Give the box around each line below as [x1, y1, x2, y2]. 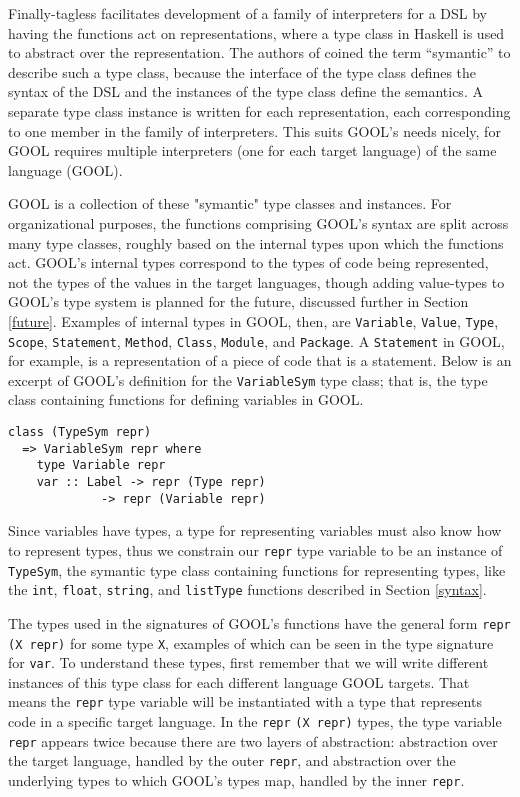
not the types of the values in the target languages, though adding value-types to [8, 271, 505, 292]
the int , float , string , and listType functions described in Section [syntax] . [8, 579, 487, 600]
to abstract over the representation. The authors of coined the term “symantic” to [8, 42, 511, 63]
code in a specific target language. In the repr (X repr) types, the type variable [8, 711, 502, 732]
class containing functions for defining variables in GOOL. [8, 389, 364, 410]
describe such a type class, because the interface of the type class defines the [8, 61, 477, 82]
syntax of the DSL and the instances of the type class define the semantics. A [8, 81, 483, 102]
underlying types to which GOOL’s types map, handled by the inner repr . [8, 770, 465, 791]
